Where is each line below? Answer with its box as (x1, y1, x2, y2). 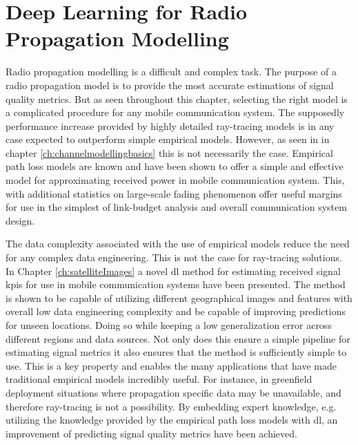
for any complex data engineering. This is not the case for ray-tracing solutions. (6, 250, 342, 265)
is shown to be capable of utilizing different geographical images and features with (6, 290, 352, 305)
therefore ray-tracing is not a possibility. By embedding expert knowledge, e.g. (6, 399, 337, 413)
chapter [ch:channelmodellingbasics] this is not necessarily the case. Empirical (6, 145, 333, 160)
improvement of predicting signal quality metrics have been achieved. (6, 426, 297, 440)
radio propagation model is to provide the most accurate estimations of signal (6, 77, 334, 92)
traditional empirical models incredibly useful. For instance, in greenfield (6, 372, 312, 386)
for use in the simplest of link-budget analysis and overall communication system (6, 200, 347, 214)
